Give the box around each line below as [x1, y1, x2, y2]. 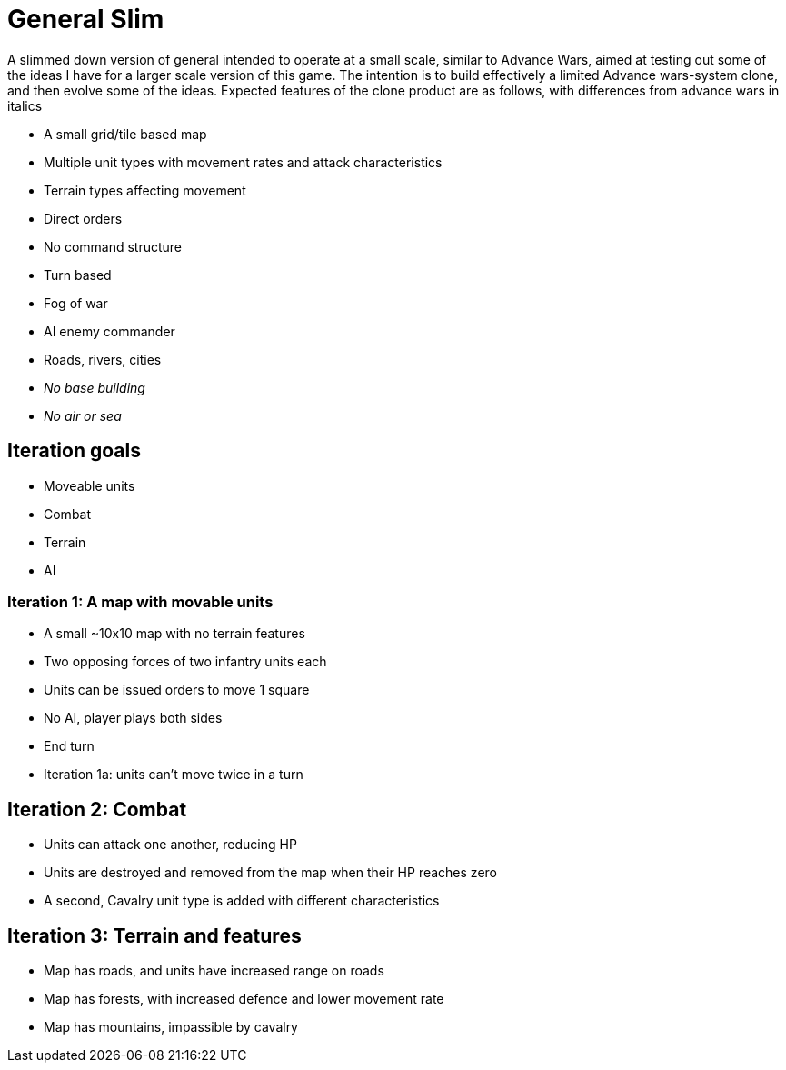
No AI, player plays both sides [44, 710, 223, 726]
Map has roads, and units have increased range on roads [44, 963, 384, 979]
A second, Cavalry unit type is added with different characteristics [44, 893, 440, 909]
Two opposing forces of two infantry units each [44, 654, 327, 670]
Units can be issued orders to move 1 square [44, 682, 310, 698]
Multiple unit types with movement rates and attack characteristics [44, 154, 443, 170]
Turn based [44, 266, 112, 283]
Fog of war [44, 295, 108, 311]
